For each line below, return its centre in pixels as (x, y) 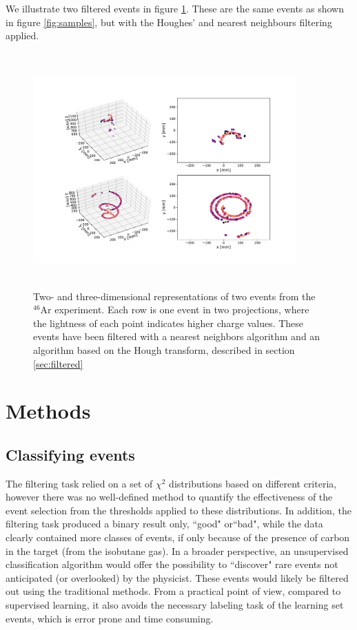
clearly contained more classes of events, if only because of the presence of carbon (178, 537)
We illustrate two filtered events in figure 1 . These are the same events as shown (175, 8)
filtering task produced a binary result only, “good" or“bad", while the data (164, 524)
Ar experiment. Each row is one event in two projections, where (175, 309)
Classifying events (70, 454)
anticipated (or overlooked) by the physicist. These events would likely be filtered (177, 577)
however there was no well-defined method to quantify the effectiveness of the (169, 497)
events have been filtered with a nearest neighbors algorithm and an (177, 336)
